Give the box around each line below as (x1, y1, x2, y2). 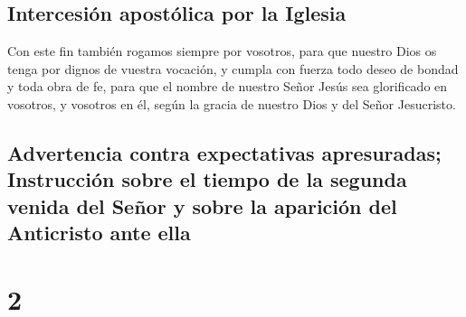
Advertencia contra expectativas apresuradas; (7, 138, 442, 166)
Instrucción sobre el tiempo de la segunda (7, 165, 407, 193)
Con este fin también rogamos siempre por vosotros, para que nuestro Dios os (7, 42, 437, 61)
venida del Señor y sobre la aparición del (7, 191, 397, 219)
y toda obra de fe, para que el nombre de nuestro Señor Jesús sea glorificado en (7, 77, 448, 96)
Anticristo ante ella (7, 219, 191, 247)
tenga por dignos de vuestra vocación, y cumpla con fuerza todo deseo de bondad (7, 59, 459, 78)
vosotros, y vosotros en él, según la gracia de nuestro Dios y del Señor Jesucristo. (7, 94, 456, 113)
